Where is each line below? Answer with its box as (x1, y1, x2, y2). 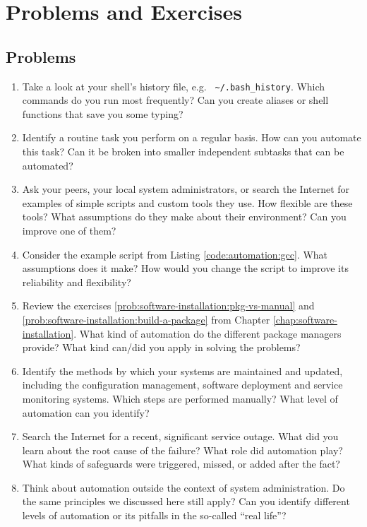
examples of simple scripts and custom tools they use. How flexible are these (22, 195, 353, 210)
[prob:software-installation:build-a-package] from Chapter (22, 312, 270, 326)
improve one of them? (22, 223, 116, 237)
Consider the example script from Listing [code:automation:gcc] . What (22, 247, 328, 261)
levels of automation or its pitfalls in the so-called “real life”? (22, 508, 287, 523)
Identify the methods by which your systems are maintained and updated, (22, 363, 343, 378)
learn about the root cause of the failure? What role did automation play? (22, 442, 343, 457)
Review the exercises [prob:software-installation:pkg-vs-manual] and (22, 298, 315, 313)
